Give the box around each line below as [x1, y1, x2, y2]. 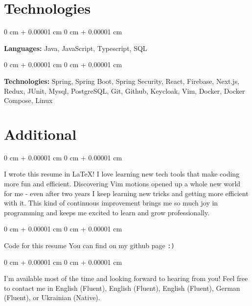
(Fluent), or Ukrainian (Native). [4, 292, 100, 303]
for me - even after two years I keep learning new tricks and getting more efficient [4, 188, 249, 198]
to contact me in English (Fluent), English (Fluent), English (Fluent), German [4, 282, 240, 293]
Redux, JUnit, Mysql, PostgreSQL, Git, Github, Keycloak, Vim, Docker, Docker [4, 85, 245, 96]
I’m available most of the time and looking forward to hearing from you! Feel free [4, 273, 248, 283]
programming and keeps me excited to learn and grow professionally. [4, 207, 210, 217]
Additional [4, 124, 77, 144]
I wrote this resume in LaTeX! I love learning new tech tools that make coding [4, 169, 240, 179]
